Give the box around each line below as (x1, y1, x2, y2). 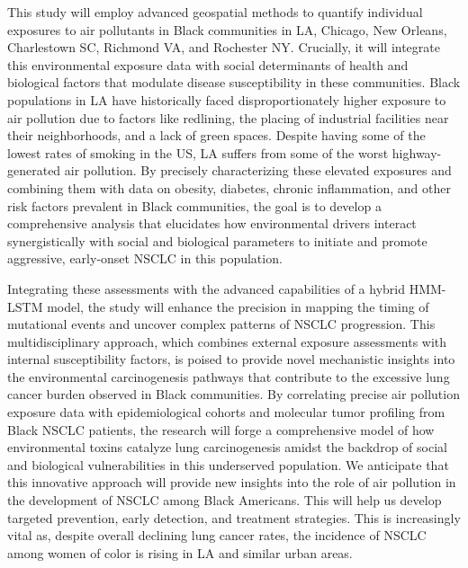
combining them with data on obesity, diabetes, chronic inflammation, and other (7, 178, 451, 197)
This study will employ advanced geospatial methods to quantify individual (7, 3, 423, 21)
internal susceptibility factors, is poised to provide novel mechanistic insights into (7, 350, 455, 368)
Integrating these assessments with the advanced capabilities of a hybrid (7, 279, 405, 297)
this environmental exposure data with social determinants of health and (7, 55, 409, 74)
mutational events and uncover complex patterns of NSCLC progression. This (7, 315, 436, 333)
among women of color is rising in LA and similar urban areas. (7, 543, 353, 562)
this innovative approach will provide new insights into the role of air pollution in (7, 473, 456, 492)
